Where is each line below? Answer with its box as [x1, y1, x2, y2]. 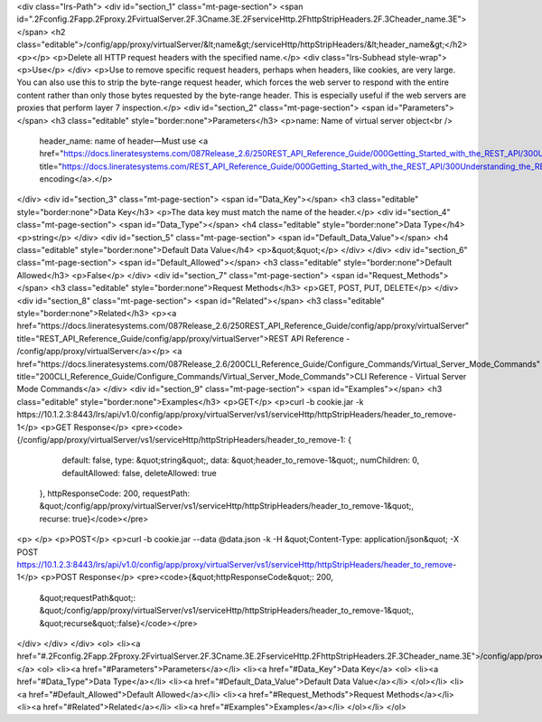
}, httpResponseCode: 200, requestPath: [39, 488, 191, 499]
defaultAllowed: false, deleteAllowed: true [61, 467, 217, 478]
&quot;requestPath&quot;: [39, 592, 136, 603]
